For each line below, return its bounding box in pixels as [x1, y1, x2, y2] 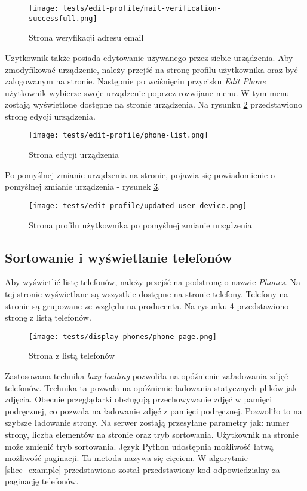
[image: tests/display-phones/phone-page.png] [29, 332, 217, 341]
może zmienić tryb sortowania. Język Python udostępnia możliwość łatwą [5, 440, 274, 452]
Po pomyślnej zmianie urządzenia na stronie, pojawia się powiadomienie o [5, 168, 275, 181]
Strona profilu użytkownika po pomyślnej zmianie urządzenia [29, 218, 252, 231]
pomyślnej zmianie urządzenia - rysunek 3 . [5, 180, 161, 193]
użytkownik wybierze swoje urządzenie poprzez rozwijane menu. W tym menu [5, 86, 290, 99]
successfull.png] [29, 14, 97, 23]
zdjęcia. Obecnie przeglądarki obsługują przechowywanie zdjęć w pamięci [5, 393, 272, 405]
